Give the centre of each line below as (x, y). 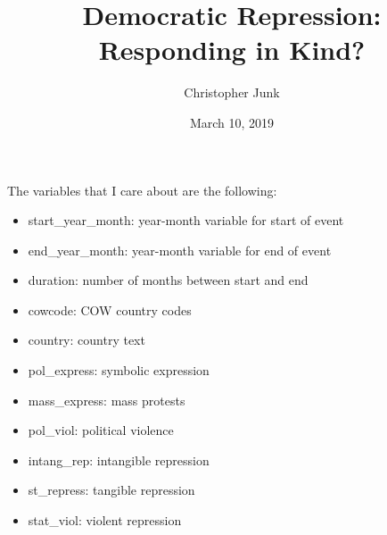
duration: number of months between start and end (168, 280)
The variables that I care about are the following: (142, 190)
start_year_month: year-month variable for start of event (186, 220)
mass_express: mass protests (107, 400)
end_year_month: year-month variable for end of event (180, 250)
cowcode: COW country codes (110, 309)
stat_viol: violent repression (105, 520)
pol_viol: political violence (101, 430)
